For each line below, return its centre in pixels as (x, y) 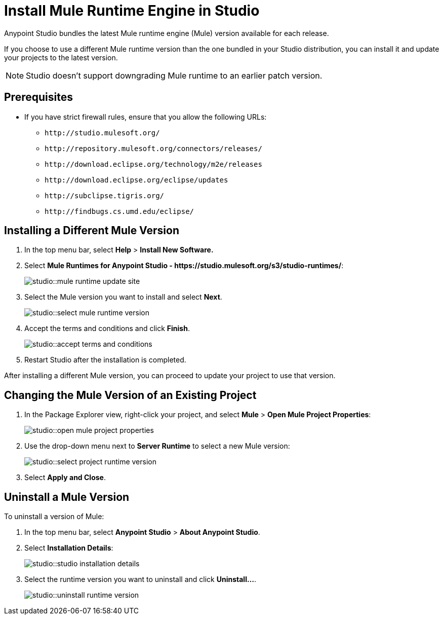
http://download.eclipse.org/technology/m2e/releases (153, 164)
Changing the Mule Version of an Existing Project (130, 395)
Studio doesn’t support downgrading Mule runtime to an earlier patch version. (174, 75)
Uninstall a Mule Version (67, 497)
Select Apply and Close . (65, 478)
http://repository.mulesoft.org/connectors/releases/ (153, 148)
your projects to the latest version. (61, 57)
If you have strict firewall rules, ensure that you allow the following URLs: (146, 117)
